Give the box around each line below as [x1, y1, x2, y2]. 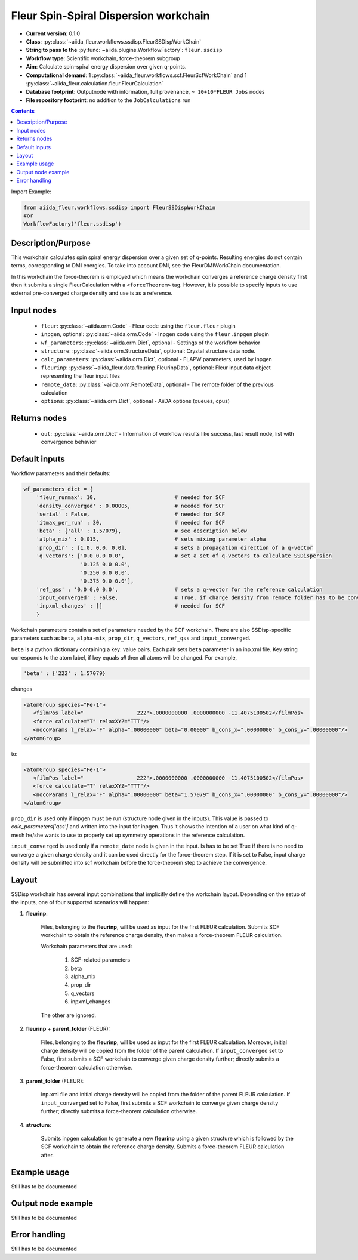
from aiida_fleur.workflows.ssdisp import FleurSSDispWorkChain [23, 204, 216, 211]
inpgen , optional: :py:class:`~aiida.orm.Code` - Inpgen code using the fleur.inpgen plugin [41, 331, 270, 338]
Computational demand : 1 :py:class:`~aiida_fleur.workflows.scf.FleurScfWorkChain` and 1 [26, 72, 247, 79]
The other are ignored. [41, 1012, 97, 1019]
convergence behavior [41, 439, 97, 446]
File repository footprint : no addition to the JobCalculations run [26, 96, 191, 104]
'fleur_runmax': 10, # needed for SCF [36, 494, 226, 501]
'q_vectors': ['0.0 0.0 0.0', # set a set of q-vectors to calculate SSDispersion [36, 553, 332, 559]
